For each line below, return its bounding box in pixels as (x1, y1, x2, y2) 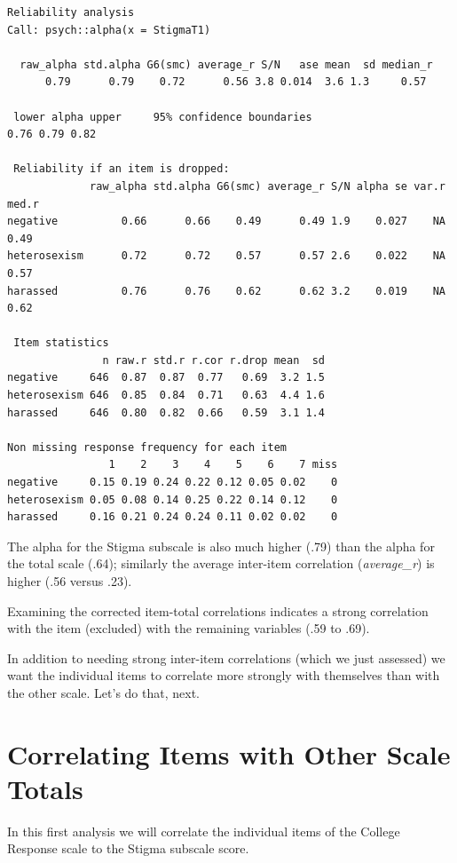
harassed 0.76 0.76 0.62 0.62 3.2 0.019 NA (7, 284, 445, 297)
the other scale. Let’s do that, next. (7, 683, 200, 701)
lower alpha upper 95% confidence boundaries (13, 110, 312, 123)
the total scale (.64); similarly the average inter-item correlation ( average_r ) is (7, 554, 435, 573)
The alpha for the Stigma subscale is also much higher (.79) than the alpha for (7, 536, 435, 555)
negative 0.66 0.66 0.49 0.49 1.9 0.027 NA (7, 215, 445, 228)
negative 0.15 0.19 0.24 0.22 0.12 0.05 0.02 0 (7, 476, 338, 489)
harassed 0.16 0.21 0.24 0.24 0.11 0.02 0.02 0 (7, 511, 338, 524)
